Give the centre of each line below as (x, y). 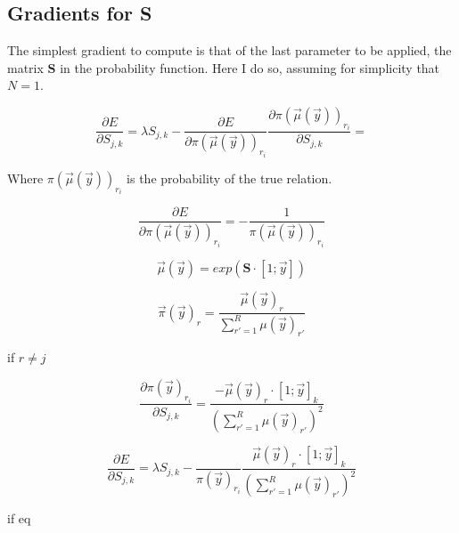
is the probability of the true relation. (229, 178)
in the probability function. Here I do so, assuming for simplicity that (250, 67)
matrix (25, 67)
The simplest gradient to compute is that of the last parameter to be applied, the (229, 50)
